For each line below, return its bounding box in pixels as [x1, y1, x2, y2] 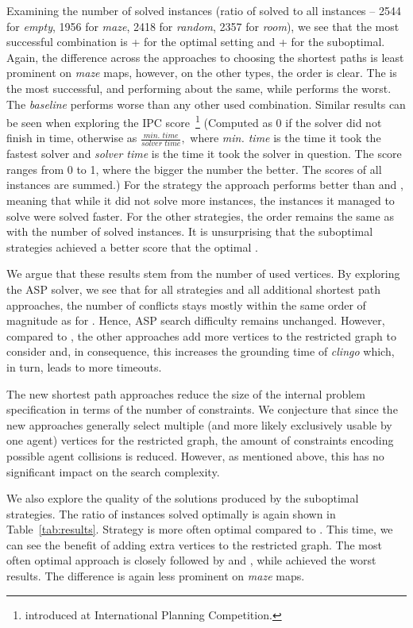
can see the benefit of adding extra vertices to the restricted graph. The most [6, 536, 382, 553]
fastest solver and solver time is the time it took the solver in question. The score [6, 145, 402, 162]
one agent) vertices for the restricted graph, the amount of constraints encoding [6, 432, 394, 449]
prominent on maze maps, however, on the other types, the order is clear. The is [6, 64, 397, 81]
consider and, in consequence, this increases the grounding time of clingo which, [6, 343, 395, 360]
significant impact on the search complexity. [6, 463, 220, 480]
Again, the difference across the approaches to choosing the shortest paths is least [6, 48, 404, 65]
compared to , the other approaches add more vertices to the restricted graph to [6, 327, 396, 344]
